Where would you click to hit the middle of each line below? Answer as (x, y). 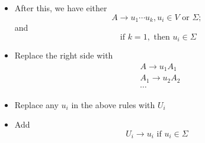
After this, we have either (61, 8)
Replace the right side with (64, 55)
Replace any (36, 104)
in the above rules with (113, 104)
